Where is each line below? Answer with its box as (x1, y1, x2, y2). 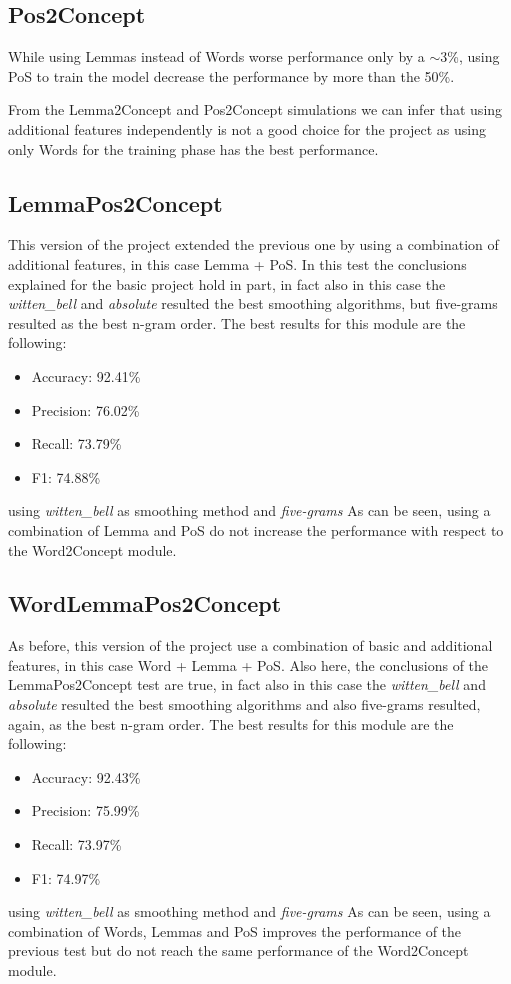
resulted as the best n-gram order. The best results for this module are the (8, 312, 466, 333)
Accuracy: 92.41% (31, 365, 141, 386)
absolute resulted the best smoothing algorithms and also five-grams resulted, (8, 694, 481, 715)
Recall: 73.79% (31, 433, 122, 454)
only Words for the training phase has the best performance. (8, 138, 379, 159)
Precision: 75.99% (31, 800, 140, 821)
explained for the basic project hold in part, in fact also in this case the (8, 273, 446, 294)
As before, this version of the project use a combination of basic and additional (8, 635, 493, 656)
